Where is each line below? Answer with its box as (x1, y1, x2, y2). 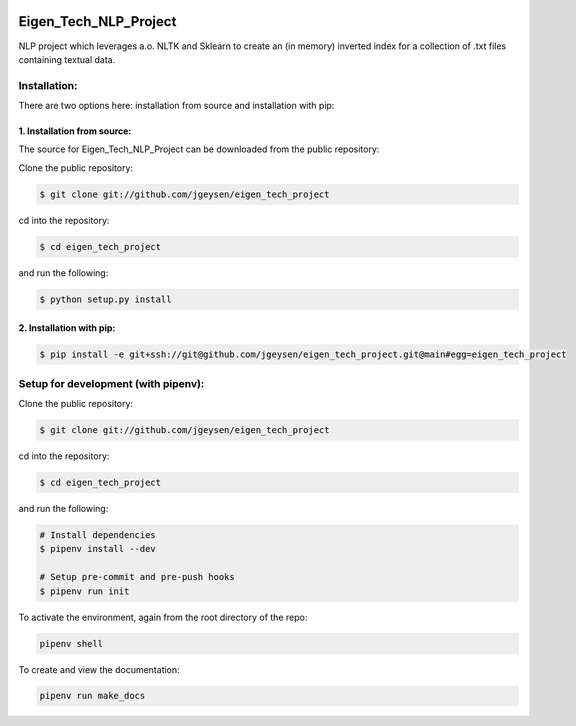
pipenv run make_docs (39, 690, 146, 702)
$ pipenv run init (39, 585, 130, 597)
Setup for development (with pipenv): (18, 376, 205, 390)
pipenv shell (39, 638, 104, 649)
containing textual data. (18, 53, 116, 65)
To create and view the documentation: (18, 663, 180, 675)
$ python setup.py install (39, 293, 172, 305)
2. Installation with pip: (18, 322, 116, 334)
